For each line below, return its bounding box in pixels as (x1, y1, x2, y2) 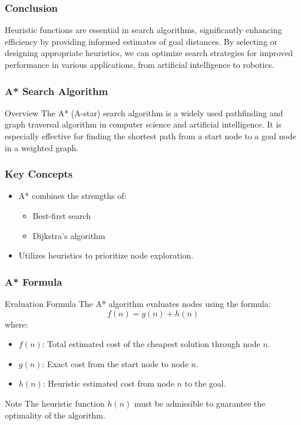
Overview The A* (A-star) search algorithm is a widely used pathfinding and (5, 106, 283, 119)
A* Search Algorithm (5, 83, 108, 98)
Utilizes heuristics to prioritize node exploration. (18, 249, 194, 261)
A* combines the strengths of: (18, 189, 127, 202)
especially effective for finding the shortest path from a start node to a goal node (5, 130, 296, 142)
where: (5, 318, 28, 330)
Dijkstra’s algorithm (32, 229, 105, 241)
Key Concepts (5, 166, 73, 181)
